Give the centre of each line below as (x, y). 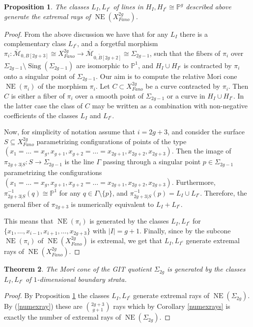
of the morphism (63, 86)
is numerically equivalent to (112, 204)
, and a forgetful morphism (118, 43)
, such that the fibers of (185, 53)
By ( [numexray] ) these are (43, 306)
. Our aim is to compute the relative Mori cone (166, 76)
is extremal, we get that (126, 240)
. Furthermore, (194, 182)
